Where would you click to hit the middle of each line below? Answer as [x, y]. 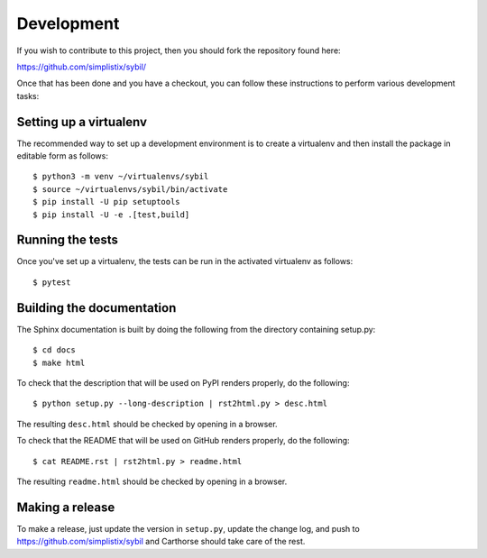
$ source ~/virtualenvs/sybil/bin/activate [130, 189]
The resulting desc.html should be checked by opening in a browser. [147, 424]
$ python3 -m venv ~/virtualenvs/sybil [121, 177]
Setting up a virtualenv [82, 122]
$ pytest [52, 282]
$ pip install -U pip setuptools [106, 202]
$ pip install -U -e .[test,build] [111, 215]
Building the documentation [96, 308]
